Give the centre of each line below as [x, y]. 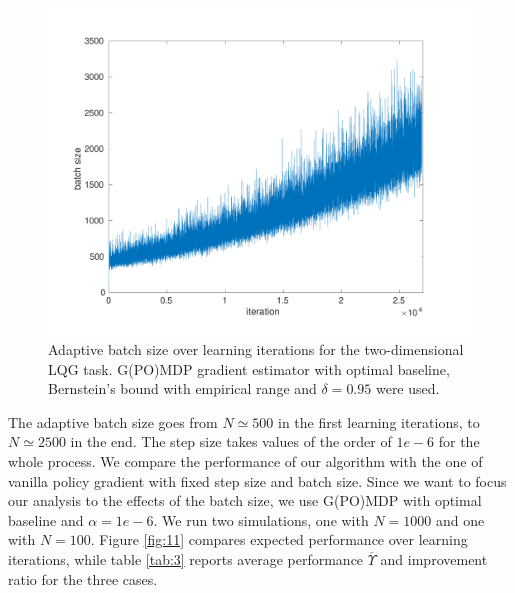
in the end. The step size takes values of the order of [231, 441]
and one [460, 519]
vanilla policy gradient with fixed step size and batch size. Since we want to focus [257, 480]
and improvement [434, 559]
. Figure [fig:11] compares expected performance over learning [279, 539]
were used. [407, 388]
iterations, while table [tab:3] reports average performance [186, 559]
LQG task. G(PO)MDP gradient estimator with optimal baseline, [249, 368]
